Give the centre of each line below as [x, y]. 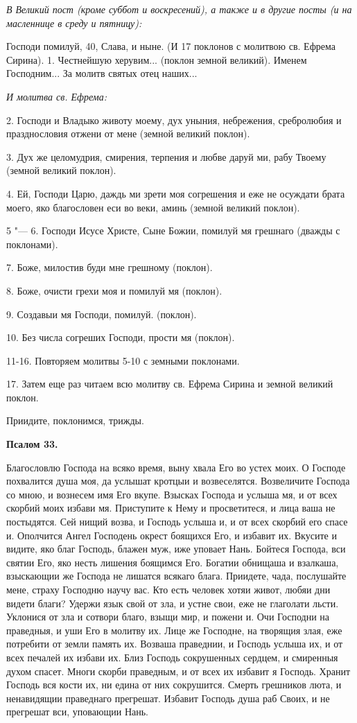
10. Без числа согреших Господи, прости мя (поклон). [121, 337]
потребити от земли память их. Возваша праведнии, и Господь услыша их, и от [175, 644]
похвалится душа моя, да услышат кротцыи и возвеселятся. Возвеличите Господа [178, 481]
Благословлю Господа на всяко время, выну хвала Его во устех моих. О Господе [176, 467]
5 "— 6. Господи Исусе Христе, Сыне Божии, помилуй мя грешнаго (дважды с [173, 230]
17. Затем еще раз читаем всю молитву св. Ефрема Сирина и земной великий [170, 384]
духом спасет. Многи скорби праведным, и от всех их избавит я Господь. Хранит [178, 671]
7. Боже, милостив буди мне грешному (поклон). [110, 267]
